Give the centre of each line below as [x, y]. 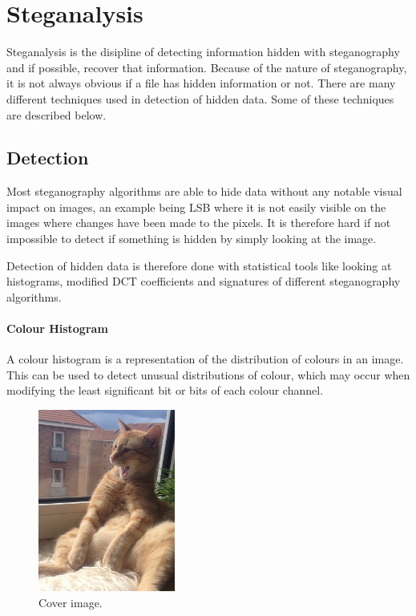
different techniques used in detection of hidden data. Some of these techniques [200, 98]
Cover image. [71, 602]
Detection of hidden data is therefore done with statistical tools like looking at [199, 265]
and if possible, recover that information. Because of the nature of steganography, [207, 67]
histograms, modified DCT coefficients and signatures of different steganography [204, 281]
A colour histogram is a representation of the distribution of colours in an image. [205, 359]
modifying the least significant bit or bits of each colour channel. [165, 390]
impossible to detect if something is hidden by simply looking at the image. [192, 239]
